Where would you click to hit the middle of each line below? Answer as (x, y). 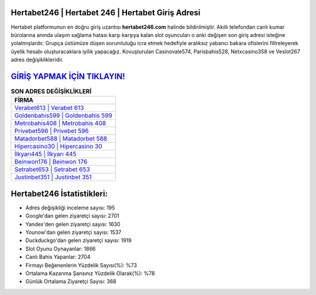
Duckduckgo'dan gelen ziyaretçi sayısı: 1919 (78, 240)
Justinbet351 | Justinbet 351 (53, 177)
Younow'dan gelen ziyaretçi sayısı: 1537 (73, 232)
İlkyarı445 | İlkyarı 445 (45, 154)
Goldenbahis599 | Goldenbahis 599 (63, 116)
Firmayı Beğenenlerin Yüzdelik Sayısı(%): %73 (81, 265)
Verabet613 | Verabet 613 (49, 108)
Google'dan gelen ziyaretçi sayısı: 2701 (72, 216)
